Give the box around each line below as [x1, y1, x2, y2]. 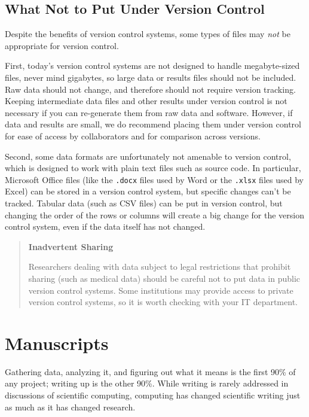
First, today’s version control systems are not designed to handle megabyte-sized [5, 59, 300, 72]
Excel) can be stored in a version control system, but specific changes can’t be [5, 185, 291, 197]
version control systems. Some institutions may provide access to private [28, 284, 293, 296]
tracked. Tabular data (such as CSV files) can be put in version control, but [5, 196, 283, 209]
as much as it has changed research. [5, 400, 136, 413]
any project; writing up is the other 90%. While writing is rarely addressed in [5, 377, 289, 389]
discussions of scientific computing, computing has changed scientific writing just [5, 389, 301, 401]
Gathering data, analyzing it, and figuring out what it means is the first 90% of [5, 365, 296, 378]
